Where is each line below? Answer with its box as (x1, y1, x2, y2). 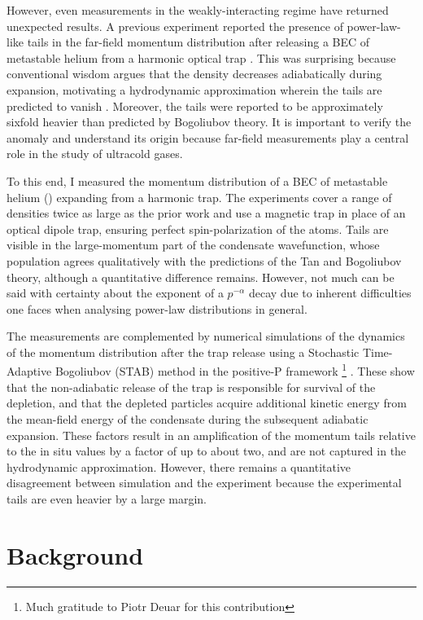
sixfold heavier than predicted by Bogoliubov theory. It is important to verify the (7, 113, 412, 130)
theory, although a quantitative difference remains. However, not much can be (7, 268, 395, 285)
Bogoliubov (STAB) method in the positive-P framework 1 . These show (55, 360, 415, 380)
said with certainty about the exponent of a (7, 284, 224, 301)
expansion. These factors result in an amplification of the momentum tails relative (7, 426, 416, 443)
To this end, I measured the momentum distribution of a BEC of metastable (7, 172, 388, 189)
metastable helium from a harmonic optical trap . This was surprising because (7, 49, 396, 66)
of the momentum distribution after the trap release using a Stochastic (7, 343, 360, 360)
